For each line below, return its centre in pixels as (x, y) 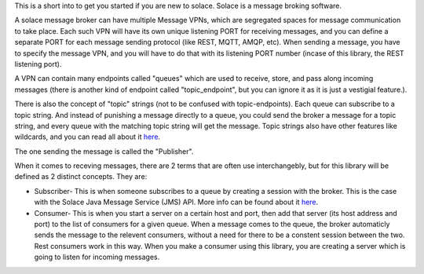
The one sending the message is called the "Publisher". (104, 151)
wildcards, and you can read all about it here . (88, 137)
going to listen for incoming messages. (97, 257)
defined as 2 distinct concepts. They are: (81, 177)
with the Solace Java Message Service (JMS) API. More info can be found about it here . (176, 202)
